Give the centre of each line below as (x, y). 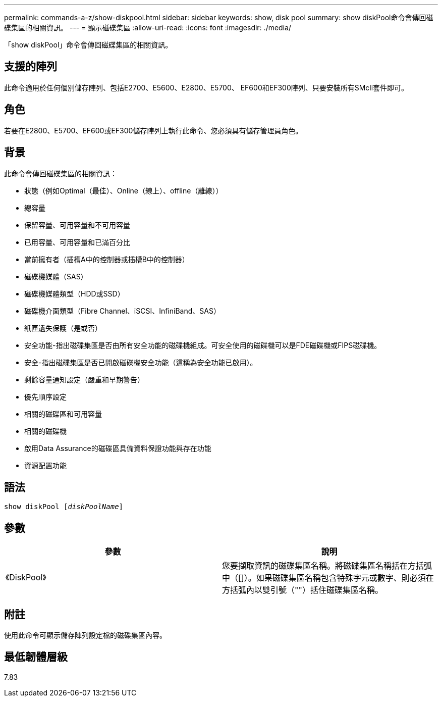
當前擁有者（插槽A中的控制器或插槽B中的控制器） (107, 259)
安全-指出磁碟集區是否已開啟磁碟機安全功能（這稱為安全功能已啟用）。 (141, 362)
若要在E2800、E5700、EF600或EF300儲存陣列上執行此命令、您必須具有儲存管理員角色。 (153, 130)
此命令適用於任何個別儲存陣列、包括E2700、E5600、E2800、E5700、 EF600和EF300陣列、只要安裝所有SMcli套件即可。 (206, 87)
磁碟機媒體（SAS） (56, 276)
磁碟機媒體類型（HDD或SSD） (74, 293)
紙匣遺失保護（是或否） (63, 328)
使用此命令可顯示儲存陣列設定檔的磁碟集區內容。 (85, 635)
